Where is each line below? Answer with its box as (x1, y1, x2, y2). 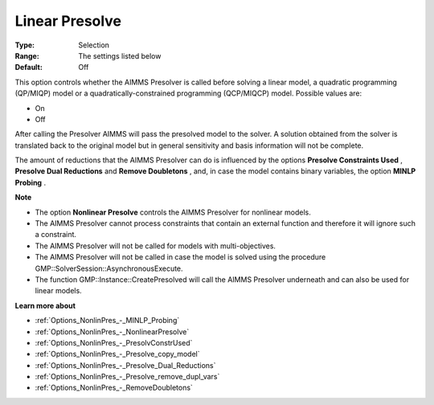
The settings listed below (78, 51, 162, 60)
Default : (14, 63, 43, 72)
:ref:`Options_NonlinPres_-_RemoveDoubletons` (35, 382, 193, 393)
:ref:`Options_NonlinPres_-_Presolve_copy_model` (35, 350, 200, 359)
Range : (14, 51, 39, 60)
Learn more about (14, 301, 76, 310)
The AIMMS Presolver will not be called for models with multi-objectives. (35, 241, 276, 251)
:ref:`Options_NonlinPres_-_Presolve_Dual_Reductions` (35, 360, 216, 370)
